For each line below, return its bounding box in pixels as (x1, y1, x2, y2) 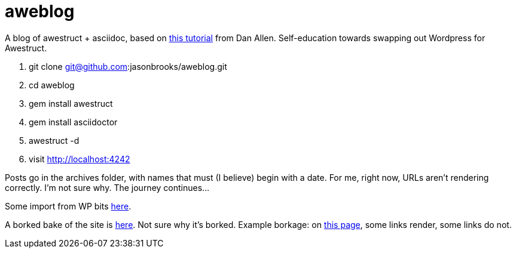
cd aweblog (29, 79, 75, 90)
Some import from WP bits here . (5, 200, 132, 211)
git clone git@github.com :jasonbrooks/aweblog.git (29, 61, 227, 72)
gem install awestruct (29, 98, 113, 109)
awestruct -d (29, 135, 80, 146)
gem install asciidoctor (29, 116, 118, 127)
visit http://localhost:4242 (29, 153, 130, 164)
